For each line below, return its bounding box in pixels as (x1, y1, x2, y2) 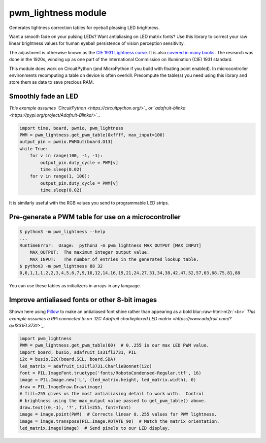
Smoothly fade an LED (9, 92, 78, 101)
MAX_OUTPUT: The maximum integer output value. (30, 249, 150, 255)
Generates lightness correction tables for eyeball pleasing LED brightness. (9, 25, 160, 31)
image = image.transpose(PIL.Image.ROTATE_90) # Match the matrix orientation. (19, 418, 220, 424)
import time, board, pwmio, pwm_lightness (19, 125, 124, 131)
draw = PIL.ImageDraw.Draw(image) (19, 384, 103, 389)
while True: (19, 146, 49, 151)
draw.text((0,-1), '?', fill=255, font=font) (19, 405, 132, 410)
